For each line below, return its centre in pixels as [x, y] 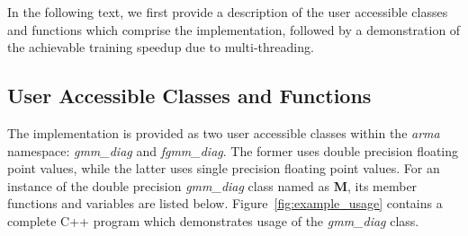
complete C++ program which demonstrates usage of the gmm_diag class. [213, 220]
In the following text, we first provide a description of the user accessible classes [228, 12]
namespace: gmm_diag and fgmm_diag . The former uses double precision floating [233, 150]
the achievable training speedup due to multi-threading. [161, 47]
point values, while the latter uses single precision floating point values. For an [224, 168]
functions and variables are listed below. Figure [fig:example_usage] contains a [225, 203]
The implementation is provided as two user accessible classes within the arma [224, 132]
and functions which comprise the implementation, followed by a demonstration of [234, 29]
